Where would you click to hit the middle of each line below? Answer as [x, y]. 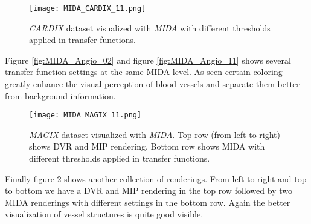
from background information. [60, 95]
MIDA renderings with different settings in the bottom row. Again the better [148, 202]
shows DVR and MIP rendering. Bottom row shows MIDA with [147, 146]
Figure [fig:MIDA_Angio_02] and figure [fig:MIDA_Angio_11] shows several [148, 60]
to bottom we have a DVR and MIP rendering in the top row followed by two [149, 190]
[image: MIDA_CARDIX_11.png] [88, 8]
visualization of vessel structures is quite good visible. [104, 214]
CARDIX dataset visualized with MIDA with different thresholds [150, 28]
